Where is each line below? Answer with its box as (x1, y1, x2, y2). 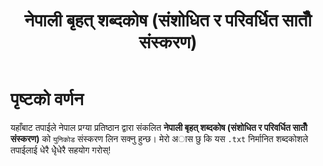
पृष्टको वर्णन (10, 88, 84, 111)
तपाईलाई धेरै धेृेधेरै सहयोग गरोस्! (10, 144, 112, 156)
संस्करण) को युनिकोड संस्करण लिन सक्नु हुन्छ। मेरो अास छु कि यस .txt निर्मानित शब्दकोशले (10, 132, 309, 144)
